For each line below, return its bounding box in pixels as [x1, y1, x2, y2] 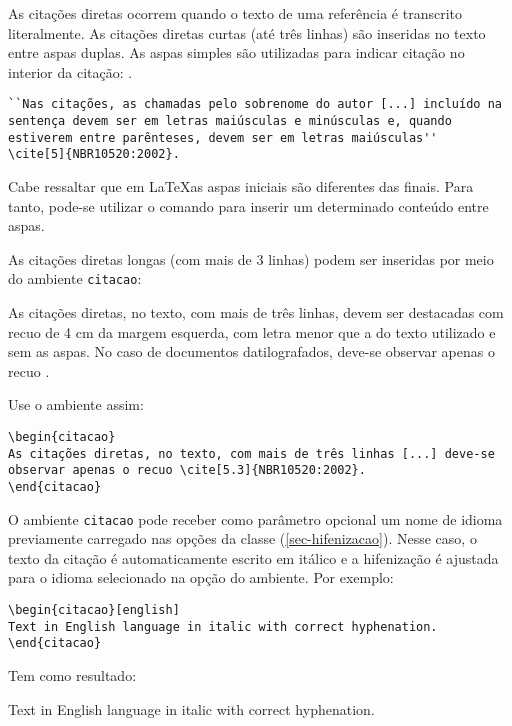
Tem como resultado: [8, 665, 137, 686]
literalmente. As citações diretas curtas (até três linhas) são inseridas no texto [8, 22, 486, 43]
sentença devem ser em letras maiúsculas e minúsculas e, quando [8, 114, 452, 129]
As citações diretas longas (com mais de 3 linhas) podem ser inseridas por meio [8, 248, 494, 269]
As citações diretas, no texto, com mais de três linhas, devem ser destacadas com [8, 302, 504, 323]
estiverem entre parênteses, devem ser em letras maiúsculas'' [8, 130, 438, 145]
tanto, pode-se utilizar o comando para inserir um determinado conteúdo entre [8, 195, 489, 216]
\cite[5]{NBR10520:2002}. [8, 147, 180, 162]
